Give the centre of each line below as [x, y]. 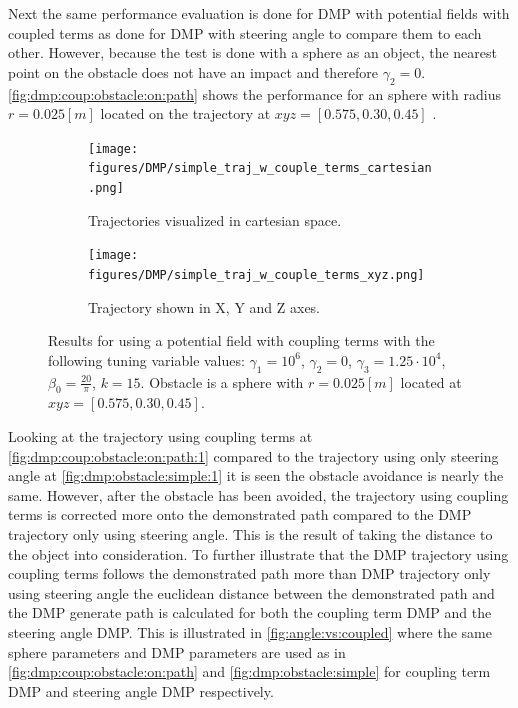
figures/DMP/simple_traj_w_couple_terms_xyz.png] [256, 274]
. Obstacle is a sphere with [222, 381]
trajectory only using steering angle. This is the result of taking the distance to [250, 533]
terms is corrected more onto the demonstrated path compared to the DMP [240, 514]
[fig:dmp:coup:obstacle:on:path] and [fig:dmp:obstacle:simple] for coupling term [249, 671]
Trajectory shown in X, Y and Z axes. [204, 306]
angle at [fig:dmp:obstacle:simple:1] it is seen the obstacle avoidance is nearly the [256, 475]
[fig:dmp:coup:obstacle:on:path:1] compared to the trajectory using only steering [253, 455]
